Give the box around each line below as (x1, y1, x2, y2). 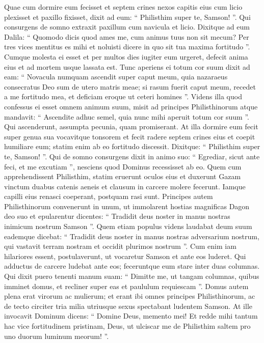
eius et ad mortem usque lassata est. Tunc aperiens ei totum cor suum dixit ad (4, 61, 250, 72)
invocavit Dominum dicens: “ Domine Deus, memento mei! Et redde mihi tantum (4, 310, 258, 321)
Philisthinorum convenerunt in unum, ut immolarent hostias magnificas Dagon (4, 201, 250, 211)
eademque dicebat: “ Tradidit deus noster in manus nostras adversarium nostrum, (4, 231, 259, 241)
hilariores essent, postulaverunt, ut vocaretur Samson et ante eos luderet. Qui (4, 250, 246, 261)
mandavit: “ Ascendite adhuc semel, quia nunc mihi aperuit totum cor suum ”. (4, 111, 249, 122)
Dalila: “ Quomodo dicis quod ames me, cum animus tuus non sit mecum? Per (4, 31, 249, 42)
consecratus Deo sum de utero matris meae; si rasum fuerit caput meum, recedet (4, 81, 256, 92)
